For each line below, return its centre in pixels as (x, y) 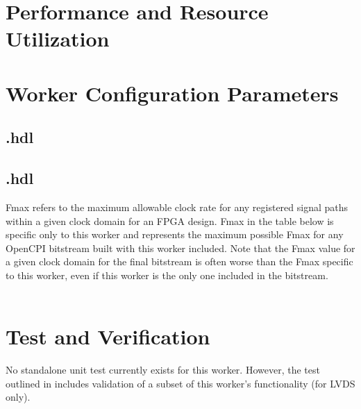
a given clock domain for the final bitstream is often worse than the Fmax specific (179, 261)
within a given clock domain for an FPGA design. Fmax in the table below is (170, 220)
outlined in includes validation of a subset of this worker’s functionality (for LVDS (180, 383)
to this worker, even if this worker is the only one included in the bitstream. (167, 275)
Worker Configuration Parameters (172, 93)
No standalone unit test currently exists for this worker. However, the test (163, 370)
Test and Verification (108, 336)
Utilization (58, 39)
